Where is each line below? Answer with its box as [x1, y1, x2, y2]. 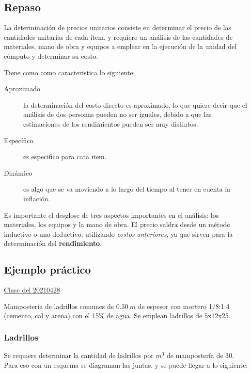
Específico [4, 135, 33, 145]
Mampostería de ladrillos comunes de [4, 301, 114, 311]
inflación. [23, 193, 50, 203]
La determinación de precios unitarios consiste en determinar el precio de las [4, 22, 231, 32]
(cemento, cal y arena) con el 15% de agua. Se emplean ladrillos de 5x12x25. [4, 310, 231, 321]
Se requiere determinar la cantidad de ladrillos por [4, 350, 154, 360]
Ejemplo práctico [4, 262, 91, 277]
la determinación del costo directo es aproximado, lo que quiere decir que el [23, 99, 247, 110]
